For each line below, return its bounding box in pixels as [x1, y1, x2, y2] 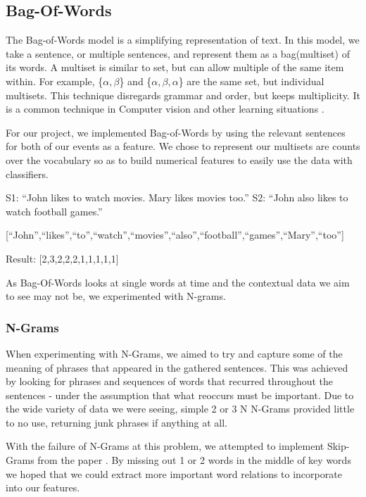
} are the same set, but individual [178, 73, 324, 88]
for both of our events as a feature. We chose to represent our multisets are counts [6, 139, 360, 153]
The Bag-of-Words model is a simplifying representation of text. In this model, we [6, 32, 360, 47]
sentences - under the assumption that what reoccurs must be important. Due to [6, 387, 354, 402]
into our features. [6, 480, 80, 495]
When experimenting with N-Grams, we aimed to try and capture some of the [6, 346, 343, 360]
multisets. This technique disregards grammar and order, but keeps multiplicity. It [6, 87, 360, 102]
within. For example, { [6, 73, 103, 88]
